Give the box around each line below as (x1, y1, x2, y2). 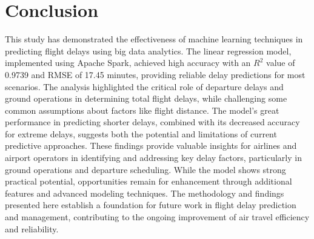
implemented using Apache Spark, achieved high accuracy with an (5, 56, 251, 69)
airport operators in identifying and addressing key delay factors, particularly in (5, 151, 302, 164)
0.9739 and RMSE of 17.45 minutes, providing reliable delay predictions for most (5, 68, 306, 80)
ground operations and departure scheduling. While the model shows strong (5, 163, 286, 175)
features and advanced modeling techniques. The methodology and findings (5, 186, 284, 199)
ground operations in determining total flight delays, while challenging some (5, 92, 287, 105)
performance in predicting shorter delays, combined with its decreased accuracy (5, 116, 300, 128)
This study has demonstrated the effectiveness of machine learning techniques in (5, 33, 303, 45)
